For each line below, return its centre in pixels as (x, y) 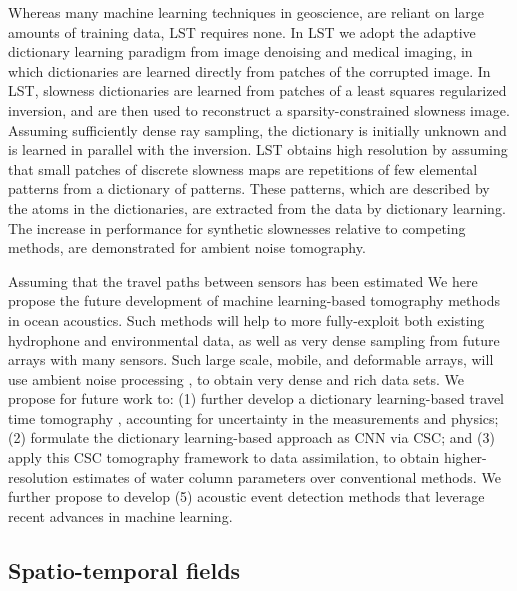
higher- (465, 457)
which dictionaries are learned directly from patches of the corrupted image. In (249, 70)
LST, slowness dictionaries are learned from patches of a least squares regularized (257, 90)
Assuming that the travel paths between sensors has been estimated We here (243, 280)
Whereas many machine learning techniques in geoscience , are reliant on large (246, 12)
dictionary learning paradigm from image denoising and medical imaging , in (240, 51)
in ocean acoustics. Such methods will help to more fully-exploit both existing (246, 319)
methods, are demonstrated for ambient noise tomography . (187, 247)
